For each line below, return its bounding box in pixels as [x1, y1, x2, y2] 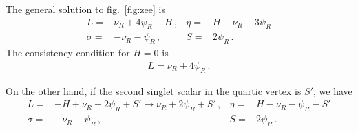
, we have [313, 83, 352, 98]
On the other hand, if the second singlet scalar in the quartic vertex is [6, 83, 302, 98]
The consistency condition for [6, 45, 130, 60]
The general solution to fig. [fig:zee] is [6, 2, 165, 16]
